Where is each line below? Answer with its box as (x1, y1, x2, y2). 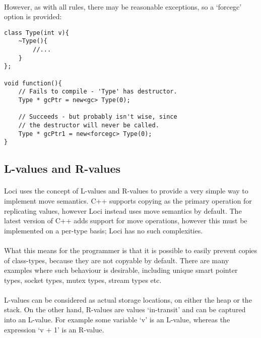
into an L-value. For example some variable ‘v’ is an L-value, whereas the (4, 314, 230, 325)
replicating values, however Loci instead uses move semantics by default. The (4, 205, 242, 216)
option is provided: (4, 11, 62, 22)
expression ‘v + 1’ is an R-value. (4, 324, 104, 334)
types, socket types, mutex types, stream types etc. (4, 274, 162, 285)
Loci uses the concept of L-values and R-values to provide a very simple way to (4, 185, 248, 196)
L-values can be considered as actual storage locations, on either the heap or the (4, 294, 252, 305)
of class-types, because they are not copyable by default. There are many (4, 255, 229, 265)
